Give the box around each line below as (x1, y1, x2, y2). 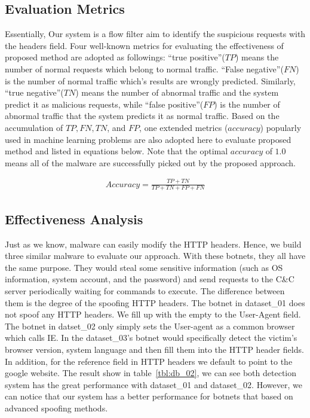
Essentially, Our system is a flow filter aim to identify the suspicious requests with (5, 28, 306, 40)
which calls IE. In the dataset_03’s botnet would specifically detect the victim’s (5, 331, 297, 344)
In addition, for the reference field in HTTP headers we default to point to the (5, 355, 293, 367)
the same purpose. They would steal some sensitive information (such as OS (5, 261, 283, 273)
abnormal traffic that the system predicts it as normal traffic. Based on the (5, 109, 280, 122)
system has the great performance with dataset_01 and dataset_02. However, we (5, 378, 302, 390)
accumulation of (5, 121, 63, 133)
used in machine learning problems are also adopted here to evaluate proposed (5, 133, 291, 145)
